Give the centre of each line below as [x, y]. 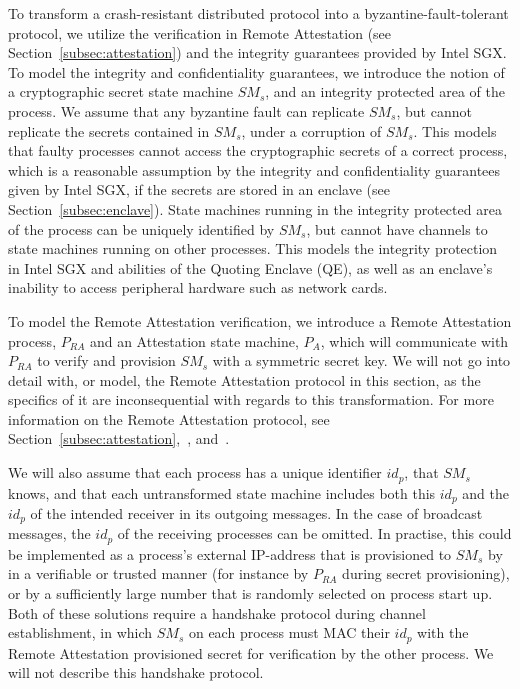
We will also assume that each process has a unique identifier [195, 472]
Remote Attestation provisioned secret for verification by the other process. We [251, 652]
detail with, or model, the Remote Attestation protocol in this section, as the [244, 379]
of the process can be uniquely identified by [141, 228]
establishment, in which [80, 632]
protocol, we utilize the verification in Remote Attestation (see [200, 32]
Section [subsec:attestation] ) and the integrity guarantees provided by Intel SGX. [257, 52]
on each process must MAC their [289, 632]
